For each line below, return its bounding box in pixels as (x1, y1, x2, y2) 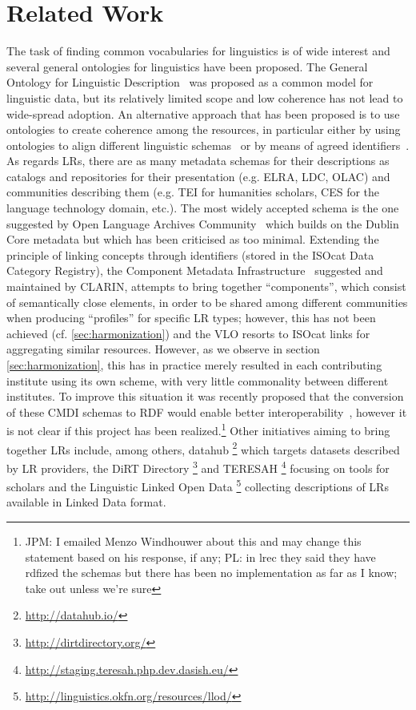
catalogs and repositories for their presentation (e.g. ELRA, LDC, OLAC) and (6, 167, 390, 184)
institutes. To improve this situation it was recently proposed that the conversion (6, 388, 404, 405)
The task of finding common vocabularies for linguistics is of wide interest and (6, 42, 390, 59)
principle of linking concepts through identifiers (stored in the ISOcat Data (6, 246, 374, 263)
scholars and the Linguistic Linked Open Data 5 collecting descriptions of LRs (6, 476, 389, 494)
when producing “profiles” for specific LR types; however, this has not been (6, 309, 376, 326)
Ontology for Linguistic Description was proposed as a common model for (6, 74, 374, 91)
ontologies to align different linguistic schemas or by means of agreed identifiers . (6, 136, 410, 153)
